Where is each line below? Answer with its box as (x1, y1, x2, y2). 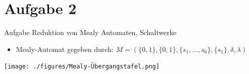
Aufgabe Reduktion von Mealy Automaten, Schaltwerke (4, 27, 176, 37)
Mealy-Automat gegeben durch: (16, 43, 114, 54)
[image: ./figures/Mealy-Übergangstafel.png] (4, 63, 160, 70)
